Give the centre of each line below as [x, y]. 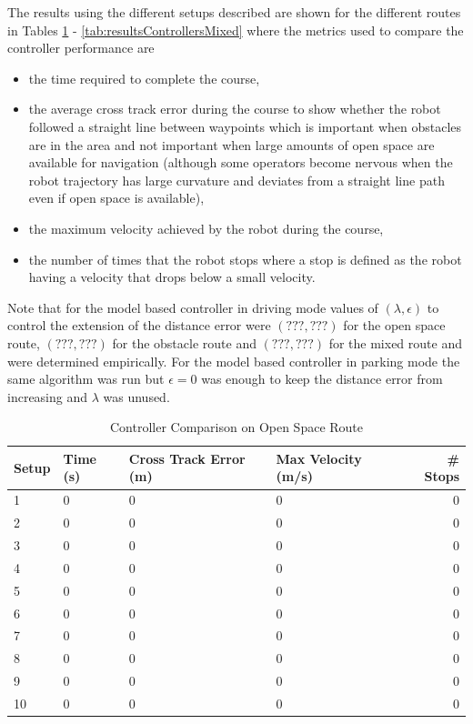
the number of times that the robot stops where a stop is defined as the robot [245, 259]
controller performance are [81, 48]
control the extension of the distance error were [139, 325]
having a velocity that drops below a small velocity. [172, 277]
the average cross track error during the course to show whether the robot [235, 109]
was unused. [136, 396]
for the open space [394, 325]
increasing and [48, 396]
